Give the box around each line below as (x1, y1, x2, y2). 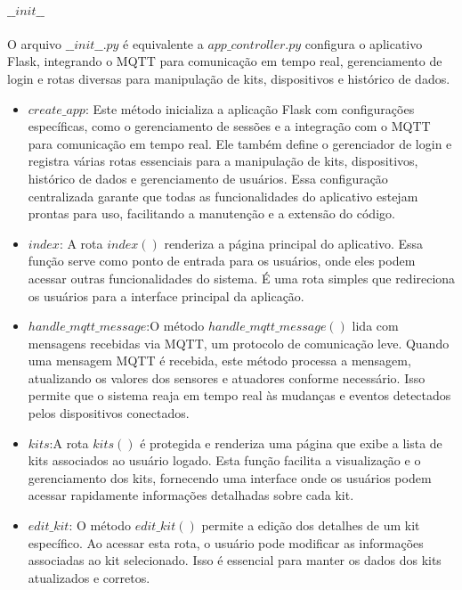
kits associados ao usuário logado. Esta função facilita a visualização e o (28, 451, 421, 470)
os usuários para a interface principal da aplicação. (28, 286, 304, 305)
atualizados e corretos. (28, 568, 150, 586)
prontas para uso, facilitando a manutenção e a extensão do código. (28, 204, 395, 223)
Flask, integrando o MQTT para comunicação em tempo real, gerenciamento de (7, 52, 442, 70)
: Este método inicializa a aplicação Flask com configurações (85, 99, 415, 118)
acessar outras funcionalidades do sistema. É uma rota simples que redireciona (28, 268, 456, 287)
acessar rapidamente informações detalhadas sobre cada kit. (28, 486, 354, 504)
